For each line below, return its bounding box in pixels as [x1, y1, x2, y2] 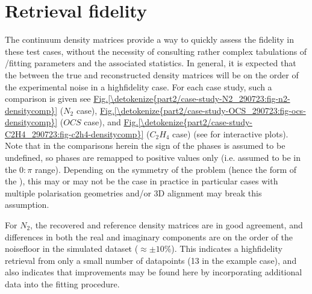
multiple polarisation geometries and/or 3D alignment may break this [5, 186, 262, 199]
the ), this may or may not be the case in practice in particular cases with [5, 175, 278, 187]
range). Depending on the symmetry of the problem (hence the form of [34, 163, 297, 175]
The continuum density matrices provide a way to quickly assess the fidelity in [5, 33, 295, 46]
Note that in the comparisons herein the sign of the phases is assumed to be [5, 139, 285, 152]
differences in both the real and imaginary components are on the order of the [5, 230, 293, 243]
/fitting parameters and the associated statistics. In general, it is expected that [5, 57, 296, 69]
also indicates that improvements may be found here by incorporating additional [5, 266, 302, 278]
